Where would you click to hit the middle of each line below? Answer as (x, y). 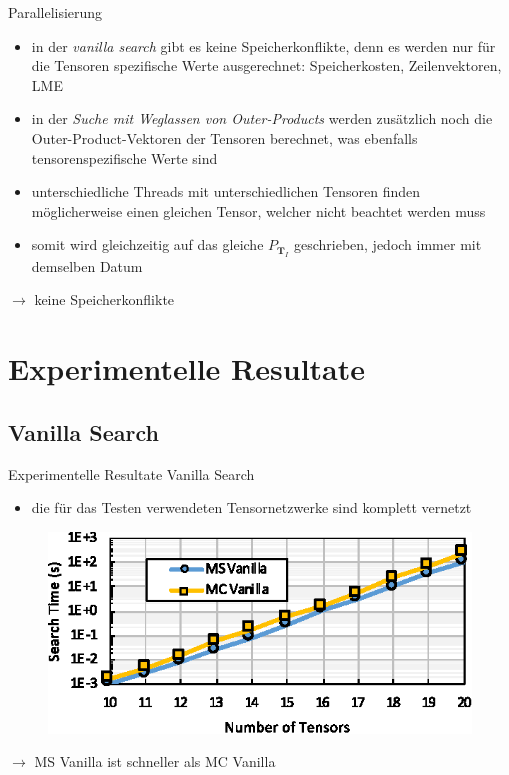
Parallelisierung (55, 12)
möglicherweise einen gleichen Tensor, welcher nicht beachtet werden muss (258, 210)
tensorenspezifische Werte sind (124, 157)
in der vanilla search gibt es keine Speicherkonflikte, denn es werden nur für (263, 45)
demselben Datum (87, 265)
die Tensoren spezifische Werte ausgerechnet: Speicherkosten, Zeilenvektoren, (266, 65)
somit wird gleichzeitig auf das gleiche (147, 244)
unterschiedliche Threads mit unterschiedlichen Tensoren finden (225, 191)
